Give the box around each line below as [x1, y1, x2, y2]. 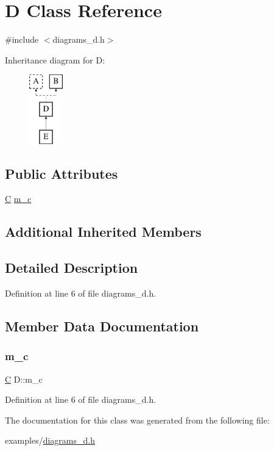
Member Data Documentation [5, 317, 199, 336]
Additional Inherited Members [5, 222, 202, 241]
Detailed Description [5, 258, 138, 277]
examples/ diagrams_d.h [5, 434, 95, 447]
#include [5, 33, 39, 46]
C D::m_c [5, 372, 43, 385]
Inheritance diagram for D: [5, 53, 105, 66]
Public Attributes [5, 164, 118, 182]
